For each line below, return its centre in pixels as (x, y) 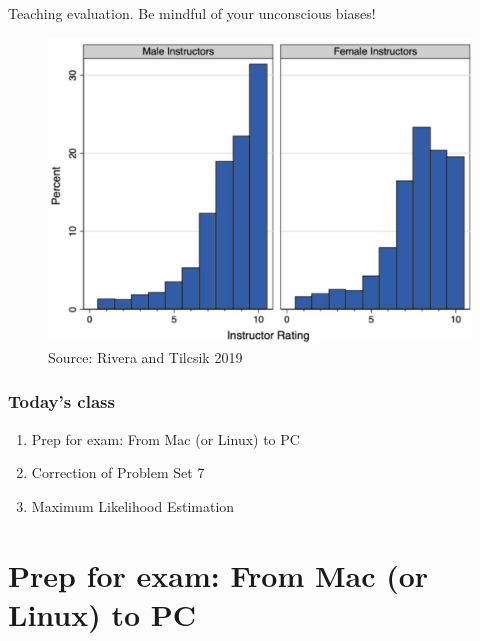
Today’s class (61, 401)
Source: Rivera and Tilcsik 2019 (145, 356)
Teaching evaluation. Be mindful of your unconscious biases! (192, 13)
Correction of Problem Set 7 (118, 472)
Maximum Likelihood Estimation (133, 505)
